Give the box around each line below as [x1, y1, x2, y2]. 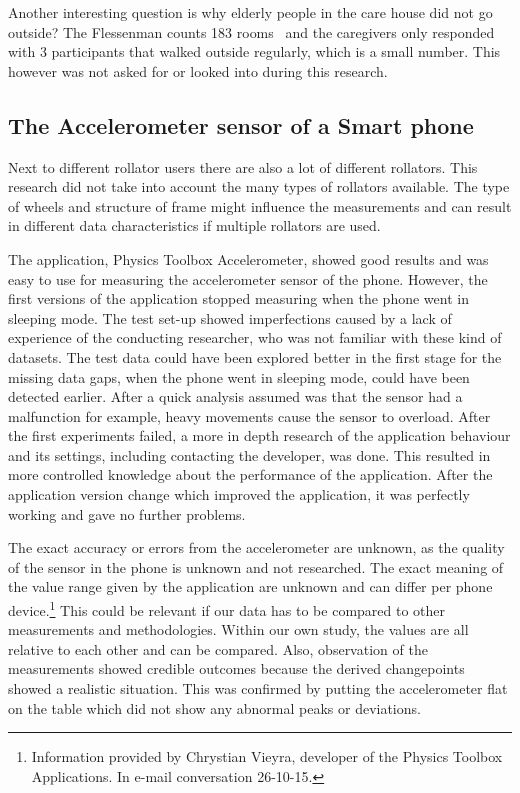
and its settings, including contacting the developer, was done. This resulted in [8, 444, 491, 465]
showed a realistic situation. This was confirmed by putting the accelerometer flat [8, 678, 508, 699]
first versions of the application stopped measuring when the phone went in [8, 288, 469, 309]
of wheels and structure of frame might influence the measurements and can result [8, 195, 512, 216]
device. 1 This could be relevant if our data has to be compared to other [8, 597, 446, 620]
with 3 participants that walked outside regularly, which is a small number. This [8, 41, 501, 62]
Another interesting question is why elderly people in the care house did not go [8, 2, 493, 22]
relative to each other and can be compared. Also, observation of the [8, 638, 428, 659]
